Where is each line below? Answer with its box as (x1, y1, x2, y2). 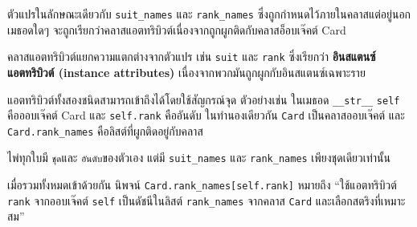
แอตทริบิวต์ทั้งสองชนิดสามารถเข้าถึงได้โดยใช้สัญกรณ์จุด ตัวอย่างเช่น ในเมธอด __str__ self (7, 91, 400, 107)
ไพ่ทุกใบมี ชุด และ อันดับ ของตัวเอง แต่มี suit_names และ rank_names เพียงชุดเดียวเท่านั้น (7, 149, 390, 166)
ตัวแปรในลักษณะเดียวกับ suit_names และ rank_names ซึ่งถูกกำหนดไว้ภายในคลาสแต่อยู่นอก (7, 6, 411, 22)
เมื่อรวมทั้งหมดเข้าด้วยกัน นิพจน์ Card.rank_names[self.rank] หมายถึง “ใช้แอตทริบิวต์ (7, 176, 397, 193)
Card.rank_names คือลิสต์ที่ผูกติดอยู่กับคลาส (7, 122, 203, 139)
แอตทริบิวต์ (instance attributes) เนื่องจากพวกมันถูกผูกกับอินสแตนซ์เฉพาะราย (7, 63, 366, 80)
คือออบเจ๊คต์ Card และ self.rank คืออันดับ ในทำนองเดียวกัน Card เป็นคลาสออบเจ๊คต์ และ (7, 107, 405, 124)
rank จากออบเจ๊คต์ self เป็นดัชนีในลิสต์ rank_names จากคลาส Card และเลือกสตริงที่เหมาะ (7, 192, 406, 209)
